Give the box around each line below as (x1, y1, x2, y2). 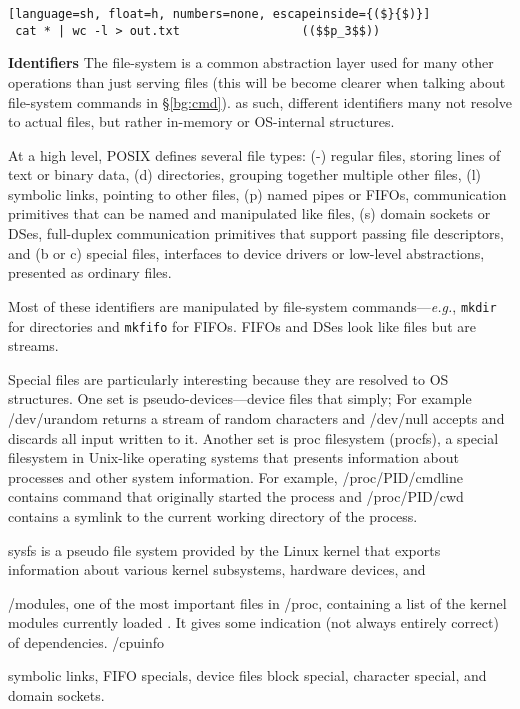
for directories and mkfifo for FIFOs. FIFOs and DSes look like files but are (8, 315, 477, 336)
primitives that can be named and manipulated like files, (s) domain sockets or (8, 203, 491, 224)
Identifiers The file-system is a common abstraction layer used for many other (8, 52, 494, 73)
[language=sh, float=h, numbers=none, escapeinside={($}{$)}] (8, 7, 431, 21)
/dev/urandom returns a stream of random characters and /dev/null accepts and (8, 407, 505, 428)
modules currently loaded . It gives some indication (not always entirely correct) (8, 612, 499, 633)
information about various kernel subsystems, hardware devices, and (8, 559, 426, 580)
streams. (8, 335, 59, 356)
